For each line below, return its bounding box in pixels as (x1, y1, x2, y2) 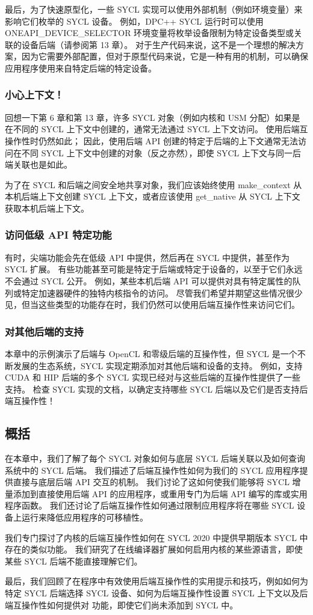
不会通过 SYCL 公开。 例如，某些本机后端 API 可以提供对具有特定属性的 (5, 274, 293, 287)
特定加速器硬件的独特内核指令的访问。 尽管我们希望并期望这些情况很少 (21, 286, 303, 299)
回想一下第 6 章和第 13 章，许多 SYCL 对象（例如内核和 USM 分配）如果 (5, 111, 292, 123)
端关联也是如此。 (5, 158, 72, 171)
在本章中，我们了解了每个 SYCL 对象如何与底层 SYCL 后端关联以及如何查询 (5, 452, 305, 465)
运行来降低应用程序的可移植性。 (21, 511, 148, 524)
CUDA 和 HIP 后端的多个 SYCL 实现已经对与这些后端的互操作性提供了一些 (5, 371, 300, 384)
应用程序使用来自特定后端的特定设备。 (5, 61, 156, 74)
